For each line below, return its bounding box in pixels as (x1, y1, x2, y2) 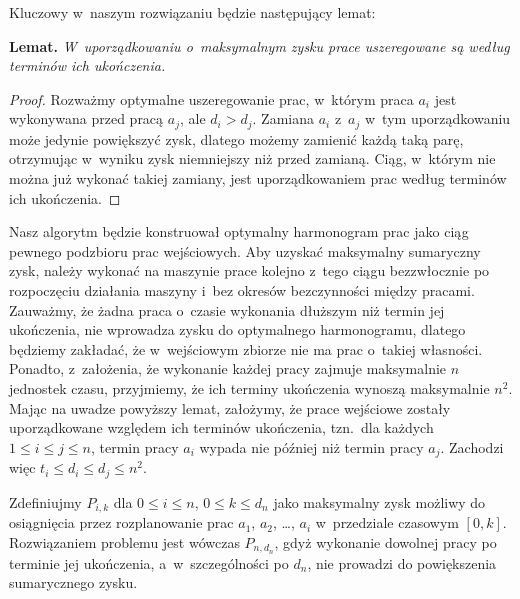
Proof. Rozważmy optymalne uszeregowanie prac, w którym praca (9, 88, 414, 109)
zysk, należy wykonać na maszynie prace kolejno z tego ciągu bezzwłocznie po (9, 260, 490, 281)
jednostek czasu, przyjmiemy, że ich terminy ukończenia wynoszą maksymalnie (9, 377, 490, 398)
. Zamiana (252, 108, 314, 129)
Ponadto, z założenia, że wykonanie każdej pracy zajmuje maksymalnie (9, 358, 447, 379)
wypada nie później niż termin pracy (199, 436, 424, 457)
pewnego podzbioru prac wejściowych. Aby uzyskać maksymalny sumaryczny (9, 240, 481, 261)
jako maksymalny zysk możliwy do (273, 491, 486, 512)
